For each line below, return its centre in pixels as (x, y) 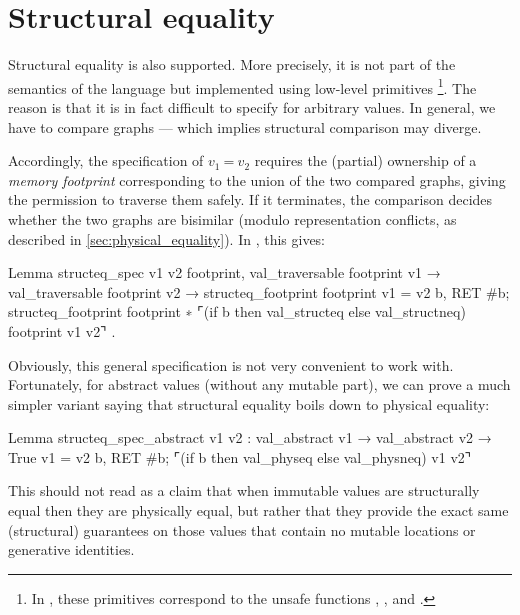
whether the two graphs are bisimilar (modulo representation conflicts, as (232, 218)
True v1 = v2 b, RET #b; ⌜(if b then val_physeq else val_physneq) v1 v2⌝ (240, 456)
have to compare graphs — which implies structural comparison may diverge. (245, 126)
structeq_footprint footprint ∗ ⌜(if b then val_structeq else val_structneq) (237, 311)
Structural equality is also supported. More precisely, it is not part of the (232, 64)
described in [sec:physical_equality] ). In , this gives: (167, 238)
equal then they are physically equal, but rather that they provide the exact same (258, 510)
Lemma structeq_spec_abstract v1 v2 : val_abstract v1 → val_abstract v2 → (250, 437)
